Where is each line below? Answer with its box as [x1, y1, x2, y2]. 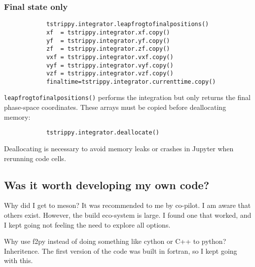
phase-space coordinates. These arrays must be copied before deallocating [4, 102, 226, 112]
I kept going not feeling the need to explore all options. [4, 219, 171, 230]
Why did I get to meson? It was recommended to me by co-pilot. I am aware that [4, 200, 251, 210]
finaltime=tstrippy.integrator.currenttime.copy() [46, 78, 216, 85]
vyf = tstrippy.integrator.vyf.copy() [46, 62, 174, 69]
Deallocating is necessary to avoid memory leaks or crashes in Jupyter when [4, 143, 234, 153]
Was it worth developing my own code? [4, 177, 210, 192]
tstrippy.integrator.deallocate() [46, 129, 159, 136]
